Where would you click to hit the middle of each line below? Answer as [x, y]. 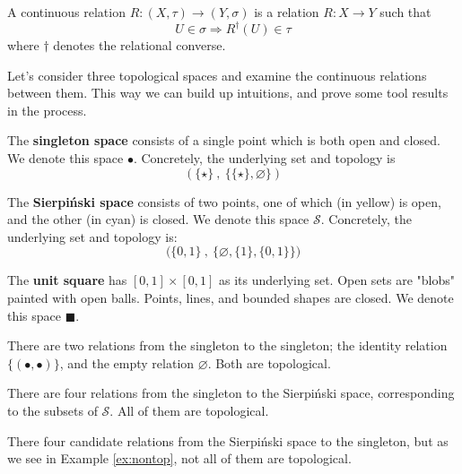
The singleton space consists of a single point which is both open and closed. [224, 140]
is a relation [287, 12]
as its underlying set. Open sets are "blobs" [337, 280]
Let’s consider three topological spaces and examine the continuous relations [217, 75]
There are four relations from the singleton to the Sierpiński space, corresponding [231, 393]
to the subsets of [52, 410]
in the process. [47, 110]
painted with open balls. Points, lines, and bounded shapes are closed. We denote [231, 298]
